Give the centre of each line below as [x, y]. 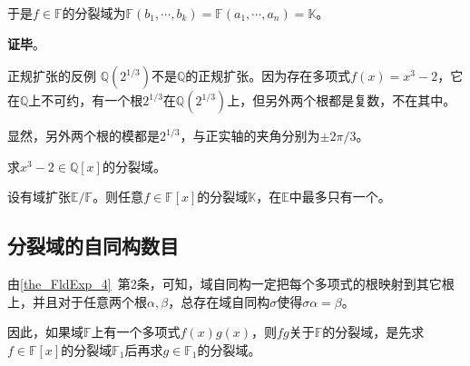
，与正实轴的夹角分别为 [250, 136]
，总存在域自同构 [219, 301]
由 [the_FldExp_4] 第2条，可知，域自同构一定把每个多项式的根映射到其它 [225, 284]
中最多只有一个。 [340, 197]
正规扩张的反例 [52, 76]
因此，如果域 [45, 332]
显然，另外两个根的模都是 [83, 136]
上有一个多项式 [136, 332]
